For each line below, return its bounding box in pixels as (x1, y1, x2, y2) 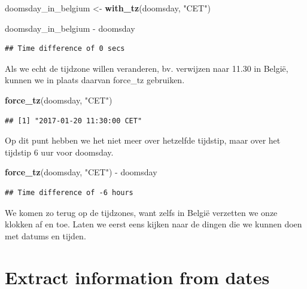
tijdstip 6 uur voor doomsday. (5, 145, 114, 158)
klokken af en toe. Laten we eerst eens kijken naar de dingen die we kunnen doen (5, 218, 302, 230)
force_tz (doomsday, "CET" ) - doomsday (5, 166, 157, 178)
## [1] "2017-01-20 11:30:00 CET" (5, 116, 142, 125)
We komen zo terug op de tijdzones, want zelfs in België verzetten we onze (5, 206, 278, 218)
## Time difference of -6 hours (5, 188, 133, 197)
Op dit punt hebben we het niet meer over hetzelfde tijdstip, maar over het (5, 134, 281, 147)
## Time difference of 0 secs (5, 44, 125, 53)
